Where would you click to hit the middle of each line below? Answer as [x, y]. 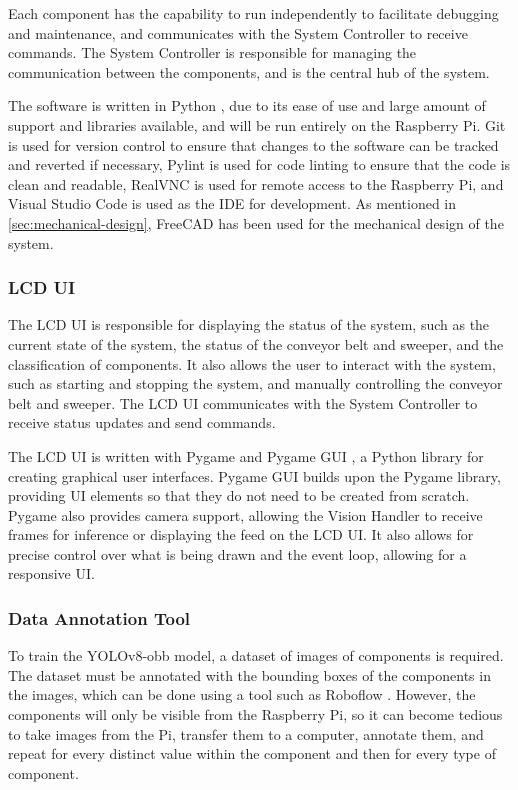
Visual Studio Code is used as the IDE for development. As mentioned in [232, 203]
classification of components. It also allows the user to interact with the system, [252, 363]
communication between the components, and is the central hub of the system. [249, 71]
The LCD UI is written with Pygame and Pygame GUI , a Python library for [246, 455]
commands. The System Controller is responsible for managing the [212, 52]
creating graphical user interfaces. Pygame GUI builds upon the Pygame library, [254, 475]
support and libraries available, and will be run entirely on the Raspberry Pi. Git [257, 124]
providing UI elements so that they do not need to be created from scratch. [239, 495]
